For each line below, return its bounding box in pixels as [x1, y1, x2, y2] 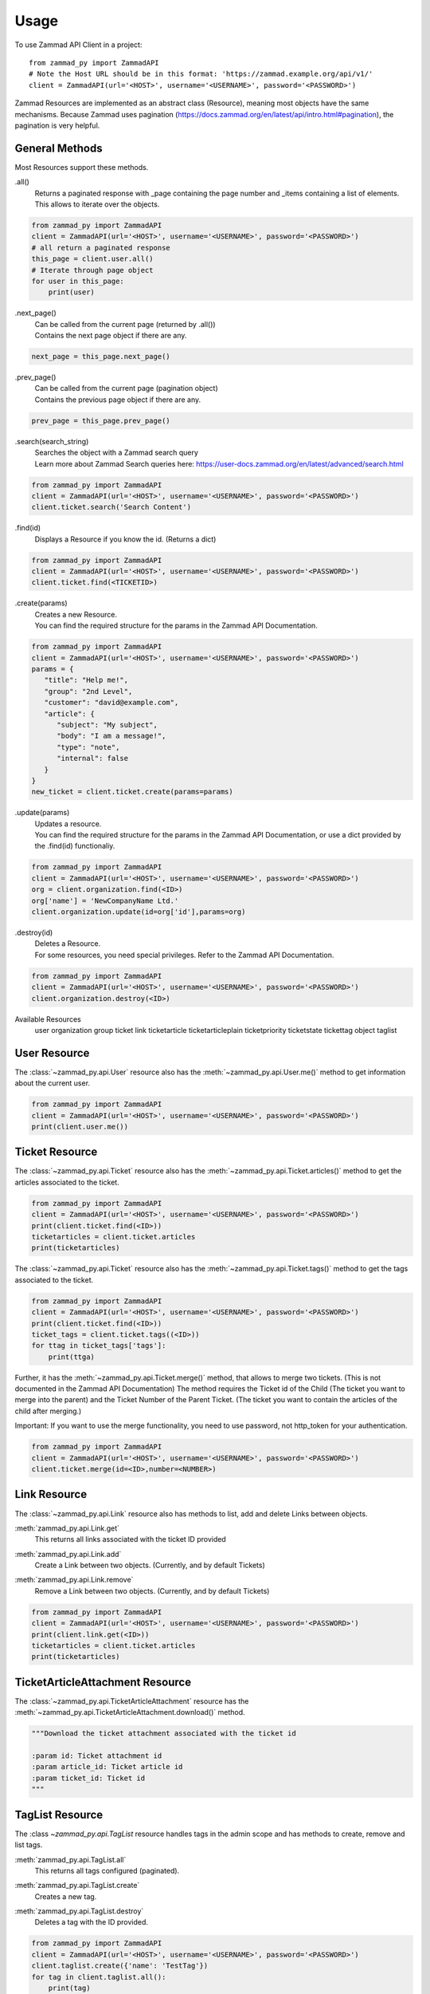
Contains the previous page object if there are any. [34, 395, 201, 404]
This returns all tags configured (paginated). [34, 1866, 180, 1875]
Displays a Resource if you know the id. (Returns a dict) [34, 534, 217, 544]
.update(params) [14, 808, 70, 818]
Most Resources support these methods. [14, 162, 149, 171]
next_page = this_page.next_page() [31, 352, 170, 361]
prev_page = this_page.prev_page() [31, 416, 170, 425]
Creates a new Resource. [34, 609, 117, 619]
